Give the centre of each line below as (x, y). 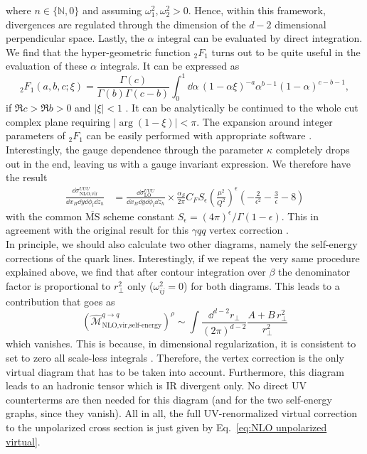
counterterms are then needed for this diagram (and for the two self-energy (169, 399)
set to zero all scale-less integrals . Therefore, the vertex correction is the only (175, 357)
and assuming (112, 10)
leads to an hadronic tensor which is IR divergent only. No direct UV (156, 385)
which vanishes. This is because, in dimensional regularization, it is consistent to (181, 344)
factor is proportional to (58, 285)
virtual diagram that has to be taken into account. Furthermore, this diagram (175, 371)
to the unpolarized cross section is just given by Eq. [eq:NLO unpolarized (166, 427)
